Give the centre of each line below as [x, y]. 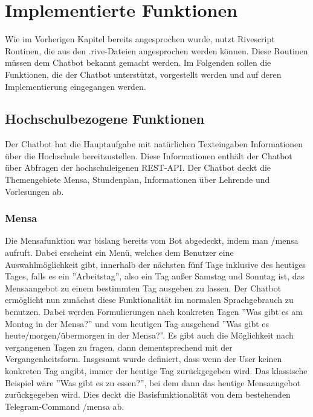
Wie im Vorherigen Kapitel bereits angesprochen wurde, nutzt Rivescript [140, 39]
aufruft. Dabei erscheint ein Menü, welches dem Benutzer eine [119, 253]
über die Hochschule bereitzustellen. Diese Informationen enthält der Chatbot [149, 155]
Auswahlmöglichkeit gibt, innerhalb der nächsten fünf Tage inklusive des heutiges [155, 264]
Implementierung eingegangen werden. [76, 86]
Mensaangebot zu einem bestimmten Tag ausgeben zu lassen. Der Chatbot [143, 288]
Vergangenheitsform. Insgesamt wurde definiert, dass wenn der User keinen [144, 359]
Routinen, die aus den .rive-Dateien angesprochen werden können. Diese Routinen [156, 50]
